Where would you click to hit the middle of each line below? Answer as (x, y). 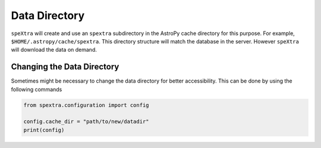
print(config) (44, 130)
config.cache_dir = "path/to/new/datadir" (86, 122)
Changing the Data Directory (65, 67)
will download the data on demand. (54, 50)
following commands (37, 89)
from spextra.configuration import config (86, 105)
